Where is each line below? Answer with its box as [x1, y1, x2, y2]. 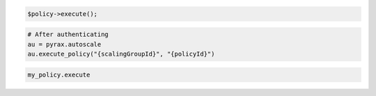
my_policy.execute [27, 70, 91, 79]
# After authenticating [27, 31, 109, 38]
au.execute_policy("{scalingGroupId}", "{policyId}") [27, 49, 215, 58]
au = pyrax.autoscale [27, 40, 102, 48]
